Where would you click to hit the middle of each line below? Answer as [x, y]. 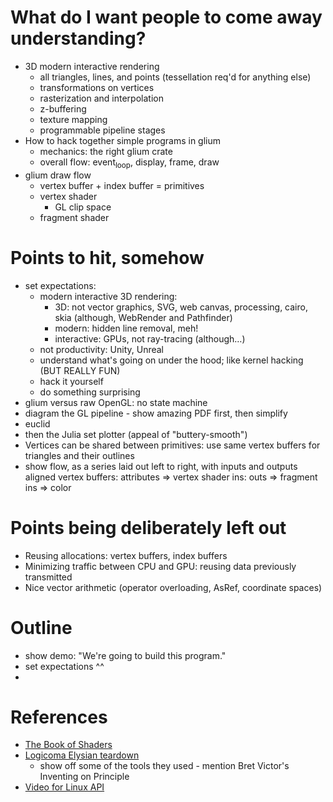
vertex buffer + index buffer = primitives [122, 185]
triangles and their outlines [79, 455]
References [59, 717]
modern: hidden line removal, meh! [126, 328]
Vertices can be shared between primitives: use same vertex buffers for [172, 445]
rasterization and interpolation [101, 98]
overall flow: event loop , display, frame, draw [129, 163]
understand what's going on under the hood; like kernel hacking [171, 360]
